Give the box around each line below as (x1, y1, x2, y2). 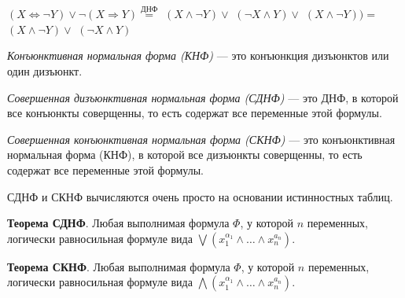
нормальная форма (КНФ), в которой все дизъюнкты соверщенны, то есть (7, 146, 363, 163)
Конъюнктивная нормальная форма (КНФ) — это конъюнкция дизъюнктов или (7, 47, 389, 64)
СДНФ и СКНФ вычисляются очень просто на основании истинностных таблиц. (7, 188, 393, 204)
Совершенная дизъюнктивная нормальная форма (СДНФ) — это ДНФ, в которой (7, 89, 399, 105)
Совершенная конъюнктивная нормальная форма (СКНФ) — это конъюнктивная (7, 131, 396, 147)
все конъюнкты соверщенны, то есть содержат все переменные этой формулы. (7, 105, 382, 121)
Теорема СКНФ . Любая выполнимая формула (7, 258, 230, 274)
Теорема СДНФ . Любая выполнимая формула (7, 215, 230, 231)
